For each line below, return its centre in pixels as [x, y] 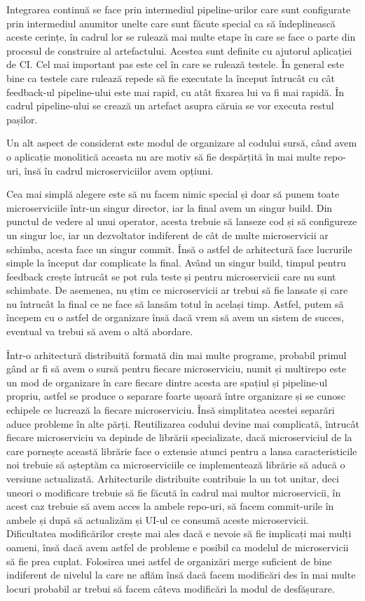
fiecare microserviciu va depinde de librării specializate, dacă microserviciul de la [179, 437]
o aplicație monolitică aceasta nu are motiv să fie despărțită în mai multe [164, 156]
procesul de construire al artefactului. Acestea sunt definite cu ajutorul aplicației [179, 50]
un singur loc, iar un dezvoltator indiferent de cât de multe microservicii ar [167, 235]
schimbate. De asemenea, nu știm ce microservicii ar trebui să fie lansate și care [177, 290]
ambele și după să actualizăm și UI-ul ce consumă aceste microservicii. [158, 519]
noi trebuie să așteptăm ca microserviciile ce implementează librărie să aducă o [176, 465]
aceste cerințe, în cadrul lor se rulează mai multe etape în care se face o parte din [181, 37]
